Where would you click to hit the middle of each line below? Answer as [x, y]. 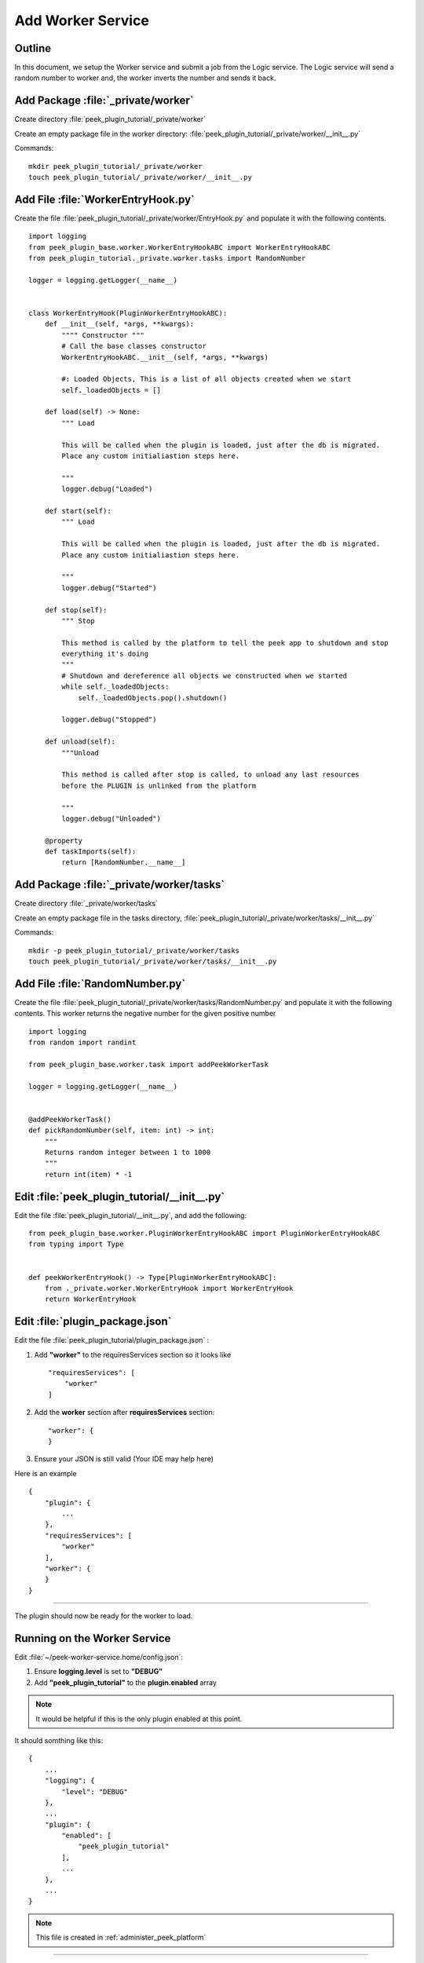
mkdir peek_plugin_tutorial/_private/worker [116, 166]
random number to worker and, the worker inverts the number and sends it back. [145, 78]
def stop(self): [76, 610]
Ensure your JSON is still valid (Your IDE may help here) [124, 1459]
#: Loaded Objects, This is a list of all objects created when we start [207, 379]
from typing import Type [76, 1244]
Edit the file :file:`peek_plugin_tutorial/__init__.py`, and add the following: [131, 1215]
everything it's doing [105, 654]
